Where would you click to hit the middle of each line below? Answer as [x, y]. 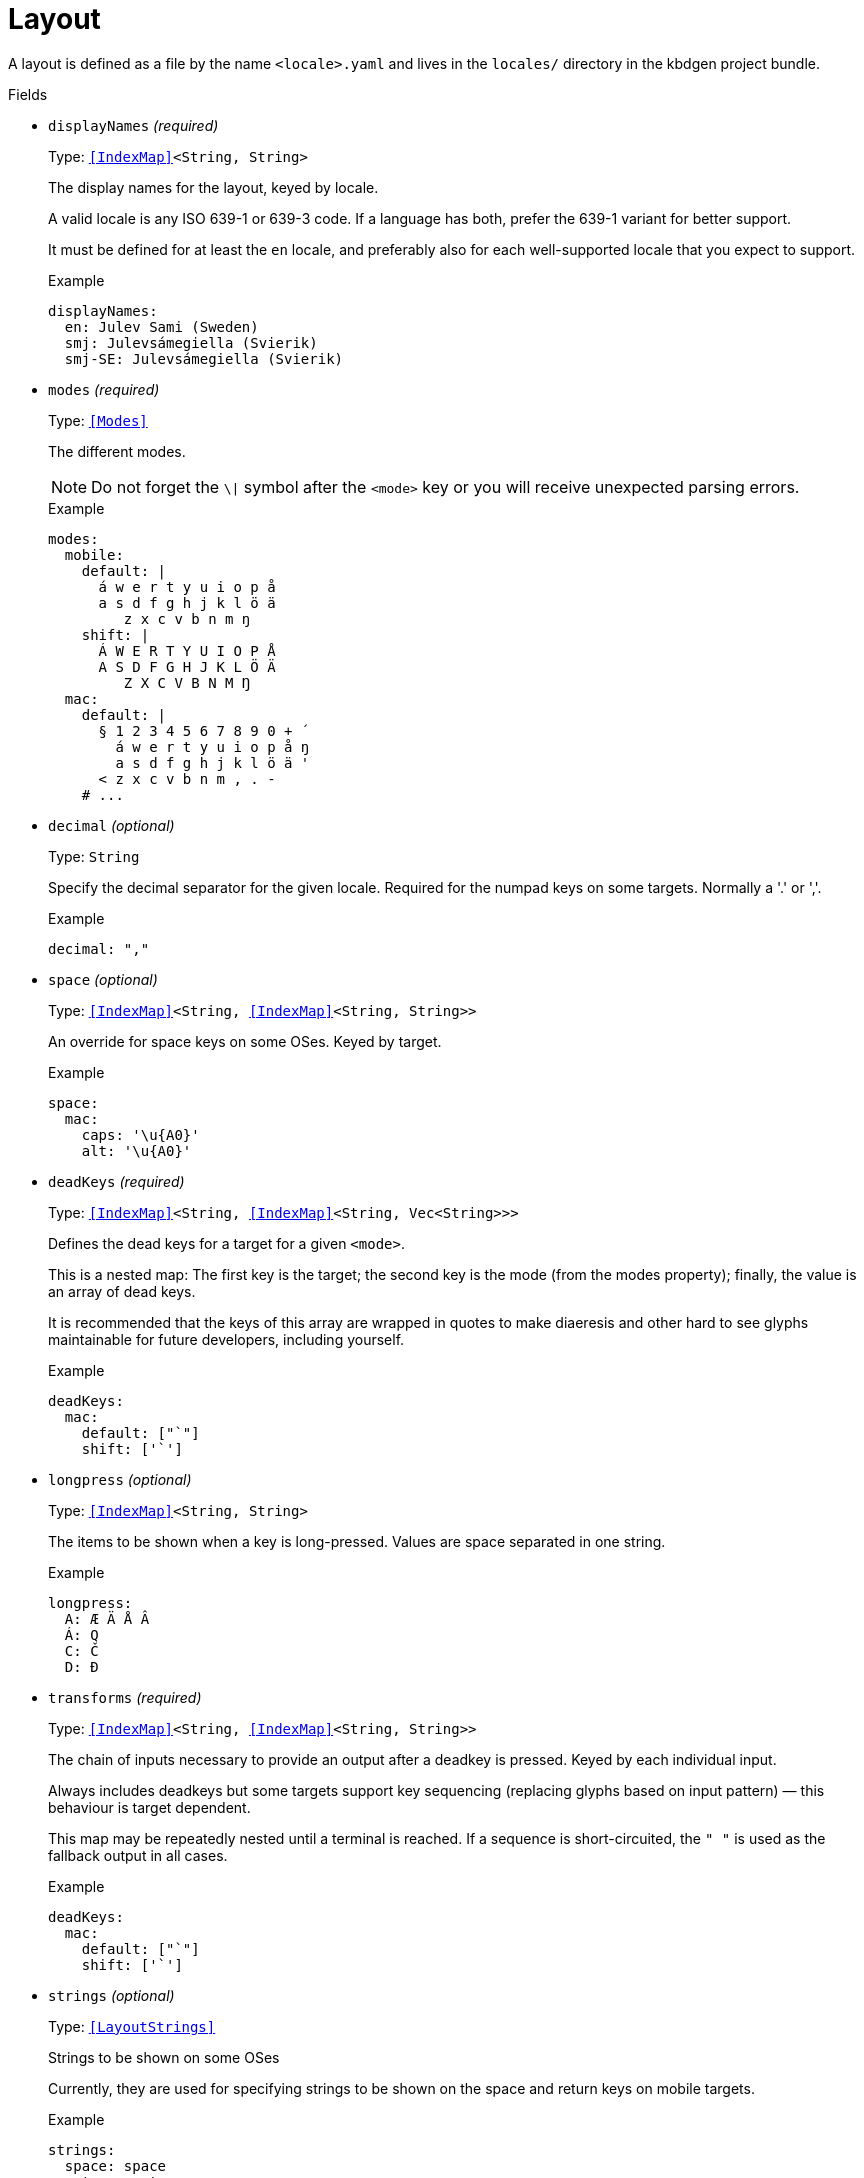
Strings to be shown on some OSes [164, 2057]
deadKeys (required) [116, 1181]
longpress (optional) [120, 1479]
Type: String [94, 856]
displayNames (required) [133, 125]
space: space [115, 2165]
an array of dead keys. [122, 1291]
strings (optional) [111, 1995]
